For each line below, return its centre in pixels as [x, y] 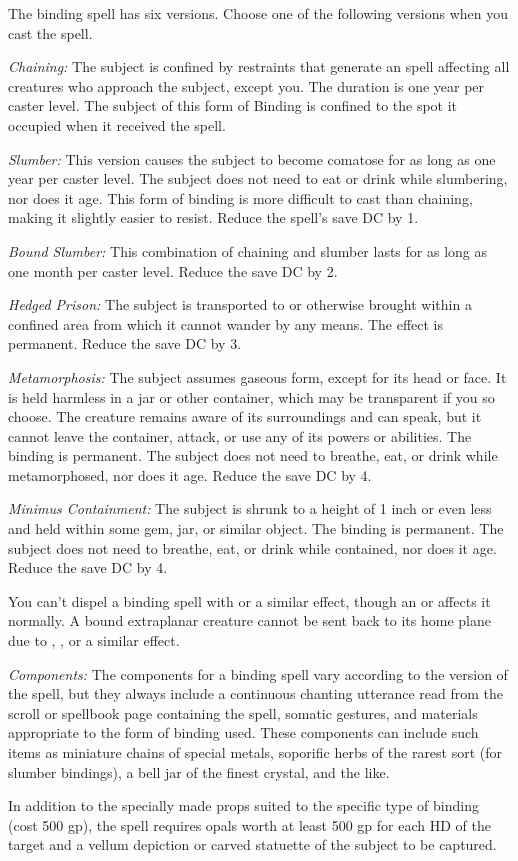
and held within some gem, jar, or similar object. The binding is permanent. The [256, 528]
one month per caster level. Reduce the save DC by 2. [173, 270]
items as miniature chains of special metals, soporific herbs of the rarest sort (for [255, 752]
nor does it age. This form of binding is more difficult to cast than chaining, [240, 197]
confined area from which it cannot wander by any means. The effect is [226, 323]
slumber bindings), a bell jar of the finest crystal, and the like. [199, 771]
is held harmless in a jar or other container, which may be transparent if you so [251, 396]
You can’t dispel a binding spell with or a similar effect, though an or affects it [249, 600]
